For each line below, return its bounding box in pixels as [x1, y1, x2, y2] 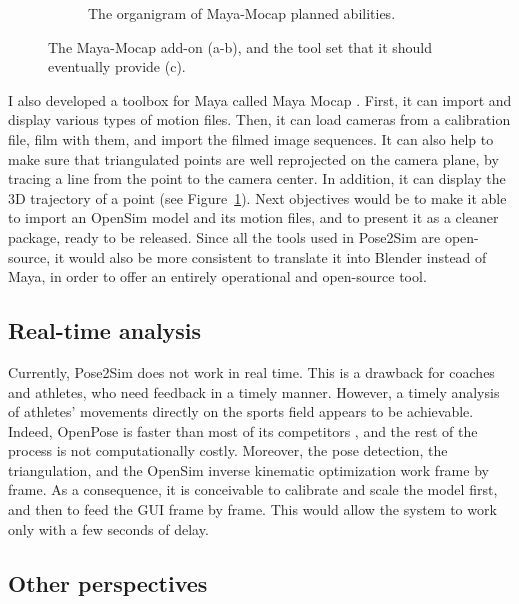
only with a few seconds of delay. [8, 518, 209, 539]
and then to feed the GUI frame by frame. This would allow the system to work [8, 499, 497, 520]
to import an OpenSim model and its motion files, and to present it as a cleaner [8, 207, 499, 228]
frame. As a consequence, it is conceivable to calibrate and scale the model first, [8, 479, 498, 500]
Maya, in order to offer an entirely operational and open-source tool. [8, 266, 427, 287]
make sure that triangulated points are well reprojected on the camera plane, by [8, 148, 499, 169]
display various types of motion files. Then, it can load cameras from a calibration [8, 109, 511, 130]
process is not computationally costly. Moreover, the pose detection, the [8, 440, 448, 461]
